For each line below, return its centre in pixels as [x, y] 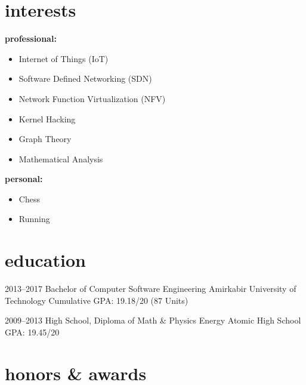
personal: [24, 179]
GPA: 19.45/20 [32, 332]
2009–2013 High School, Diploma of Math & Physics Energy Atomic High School [153, 320]
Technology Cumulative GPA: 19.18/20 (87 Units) [97, 300]
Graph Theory [45, 139]
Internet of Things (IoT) [64, 58]
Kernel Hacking [47, 118]
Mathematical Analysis [61, 158]
